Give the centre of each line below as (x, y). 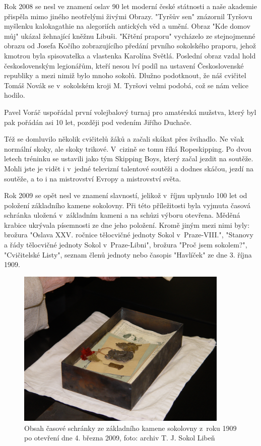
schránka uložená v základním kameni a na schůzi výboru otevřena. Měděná (122, 215)
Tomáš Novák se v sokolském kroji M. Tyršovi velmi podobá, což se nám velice (126, 85)
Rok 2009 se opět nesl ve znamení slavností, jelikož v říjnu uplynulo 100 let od (126, 195)
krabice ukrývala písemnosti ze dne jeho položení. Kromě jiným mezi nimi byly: (127, 225)
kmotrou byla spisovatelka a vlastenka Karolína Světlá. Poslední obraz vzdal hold (130, 55)
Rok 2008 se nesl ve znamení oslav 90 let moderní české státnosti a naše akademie (130, 6)
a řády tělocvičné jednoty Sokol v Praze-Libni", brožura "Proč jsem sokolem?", (126, 245)
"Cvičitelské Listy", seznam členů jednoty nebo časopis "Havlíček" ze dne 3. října (128, 254)
